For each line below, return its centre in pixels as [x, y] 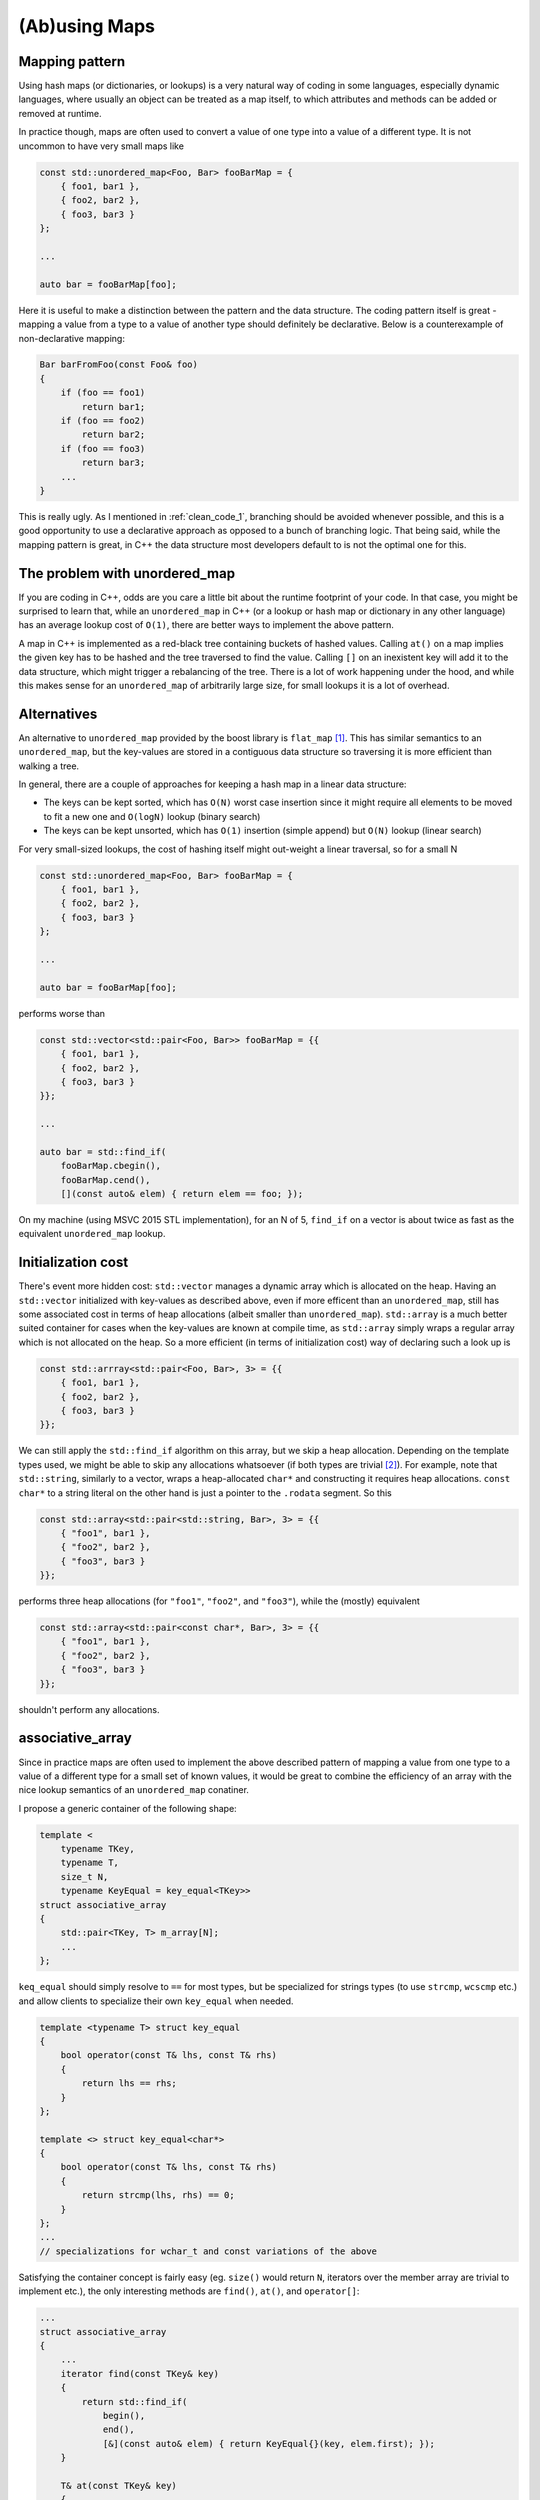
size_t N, [84, 1876]
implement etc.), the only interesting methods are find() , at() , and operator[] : [189, 2291]
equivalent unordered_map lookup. [92, 1234]
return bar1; [113, 406]
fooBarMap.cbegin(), [111, 1166]
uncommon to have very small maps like [101, 146]
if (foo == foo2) [103, 421]
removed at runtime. [60, 113]
